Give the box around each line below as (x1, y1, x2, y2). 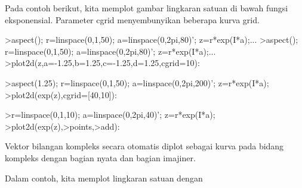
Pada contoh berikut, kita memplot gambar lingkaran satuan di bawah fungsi (5, 2, 288, 14)
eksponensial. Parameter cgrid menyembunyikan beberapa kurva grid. (5, 13, 260, 26)
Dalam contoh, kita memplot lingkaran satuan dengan (5, 171, 203, 184)
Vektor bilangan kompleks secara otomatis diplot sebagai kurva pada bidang (5, 140, 284, 152)
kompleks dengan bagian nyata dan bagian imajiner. (5, 151, 196, 164)
